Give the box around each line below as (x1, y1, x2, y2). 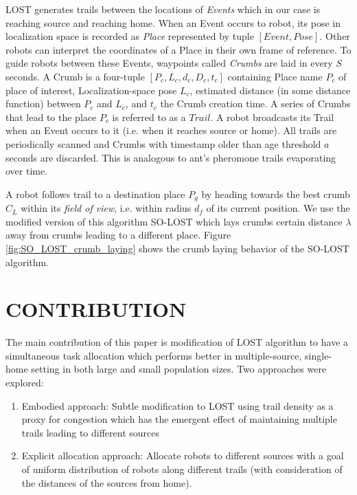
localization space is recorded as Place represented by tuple (5, 29, 254, 43)
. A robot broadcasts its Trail (210, 109, 334, 124)
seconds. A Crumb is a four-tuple (5, 69, 145, 83)
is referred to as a (112, 109, 186, 124)
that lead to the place (5, 109, 97, 124)
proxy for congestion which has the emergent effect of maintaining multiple (21, 412, 337, 426)
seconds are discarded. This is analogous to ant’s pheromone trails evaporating (5, 150, 336, 164)
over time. (5, 164, 48, 178)
